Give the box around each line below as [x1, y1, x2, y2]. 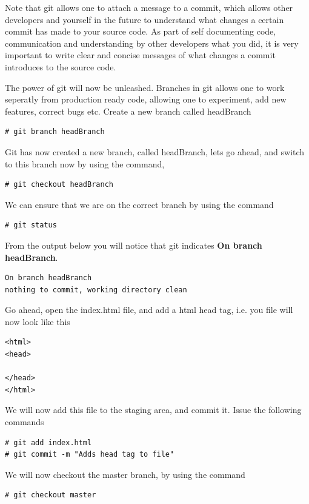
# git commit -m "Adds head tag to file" [5, 450, 174, 459]
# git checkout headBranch [5, 180, 113, 189]
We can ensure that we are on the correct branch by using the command [5, 198, 274, 210]
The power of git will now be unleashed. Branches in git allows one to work [5, 81, 285, 93]
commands [5, 415, 44, 428]
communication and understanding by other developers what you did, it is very [5, 36, 299, 49]
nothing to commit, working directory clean [5, 285, 187, 294]
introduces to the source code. [5, 60, 116, 73]
